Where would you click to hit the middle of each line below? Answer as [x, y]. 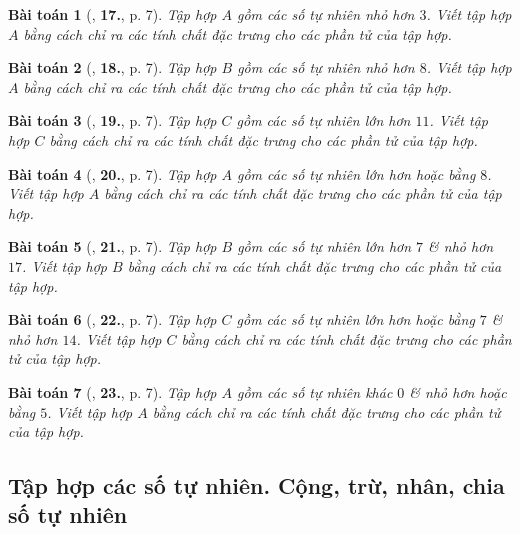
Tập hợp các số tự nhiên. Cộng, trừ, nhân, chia [256, 485]
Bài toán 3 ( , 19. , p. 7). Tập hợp [112, 120]
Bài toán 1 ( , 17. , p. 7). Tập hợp [112, 14]
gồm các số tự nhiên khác [315, 391]
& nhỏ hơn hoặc [458, 391]
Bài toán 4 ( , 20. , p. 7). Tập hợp [112, 173]
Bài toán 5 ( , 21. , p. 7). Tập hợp [112, 246]
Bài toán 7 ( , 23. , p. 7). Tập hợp [112, 391]
